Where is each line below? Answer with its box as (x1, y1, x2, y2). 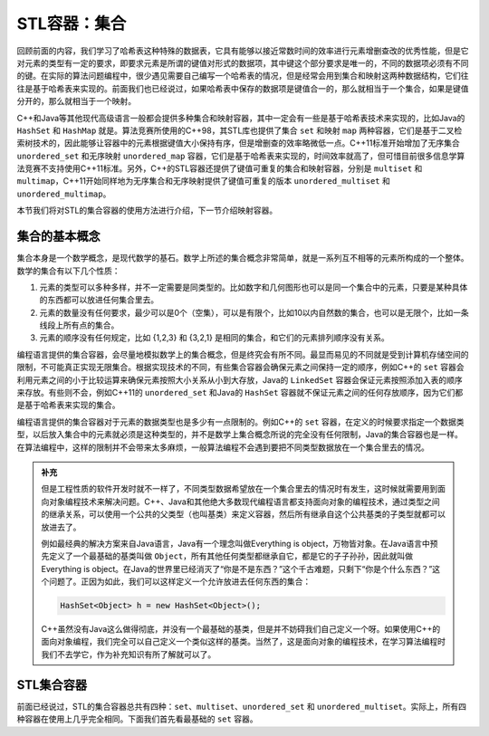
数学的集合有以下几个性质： (16, 265, 120, 276)
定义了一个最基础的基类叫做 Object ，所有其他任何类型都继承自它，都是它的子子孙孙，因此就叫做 (48, 550, 414, 561)
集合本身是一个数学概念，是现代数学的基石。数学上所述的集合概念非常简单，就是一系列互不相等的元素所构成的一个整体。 (16, 253, 469, 263)
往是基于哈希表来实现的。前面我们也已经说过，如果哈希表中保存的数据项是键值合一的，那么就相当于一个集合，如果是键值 (16, 82, 469, 94)
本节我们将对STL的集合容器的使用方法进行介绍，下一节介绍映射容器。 (16, 205, 278, 216)
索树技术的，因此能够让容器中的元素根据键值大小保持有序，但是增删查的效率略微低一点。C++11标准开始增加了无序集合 (16, 138, 461, 148)
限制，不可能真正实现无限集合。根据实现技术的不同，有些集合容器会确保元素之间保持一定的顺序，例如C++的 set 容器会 (16, 362, 465, 373)
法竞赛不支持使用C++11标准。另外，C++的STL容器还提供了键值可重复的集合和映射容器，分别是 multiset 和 (16, 163, 423, 174)
